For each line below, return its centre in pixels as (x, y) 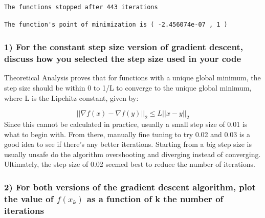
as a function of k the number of (155, 198)
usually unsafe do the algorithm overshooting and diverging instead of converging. (132, 154)
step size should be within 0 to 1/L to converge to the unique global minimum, (128, 87)
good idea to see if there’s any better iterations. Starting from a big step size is (128, 144)
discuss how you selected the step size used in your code (123, 59)
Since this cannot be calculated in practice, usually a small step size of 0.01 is (126, 124)
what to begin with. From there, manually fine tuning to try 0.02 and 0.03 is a (127, 134)
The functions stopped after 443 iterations (81, 7)
